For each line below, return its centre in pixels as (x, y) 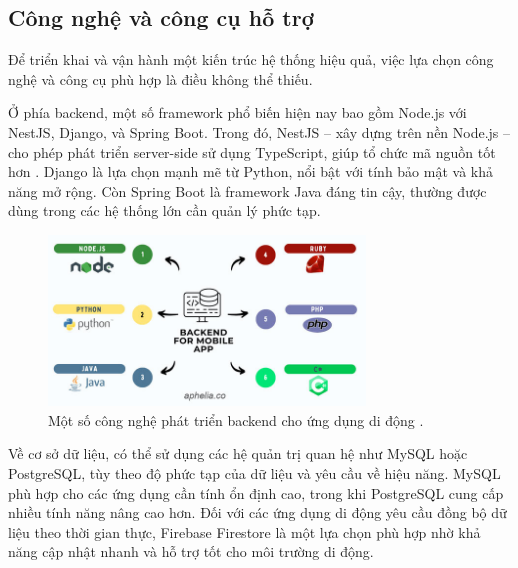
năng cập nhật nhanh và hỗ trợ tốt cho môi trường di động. (191, 551)
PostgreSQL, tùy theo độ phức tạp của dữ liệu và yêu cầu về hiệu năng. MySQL (254, 472)
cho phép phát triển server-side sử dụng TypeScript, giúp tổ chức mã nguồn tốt (252, 151)
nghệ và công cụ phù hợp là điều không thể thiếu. (160, 78)
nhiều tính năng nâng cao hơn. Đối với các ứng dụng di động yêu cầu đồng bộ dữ (257, 512)
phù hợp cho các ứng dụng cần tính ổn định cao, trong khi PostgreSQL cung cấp (256, 492)
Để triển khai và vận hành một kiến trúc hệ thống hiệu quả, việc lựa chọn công (251, 59)
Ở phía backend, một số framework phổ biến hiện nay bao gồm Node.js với (237, 112)
